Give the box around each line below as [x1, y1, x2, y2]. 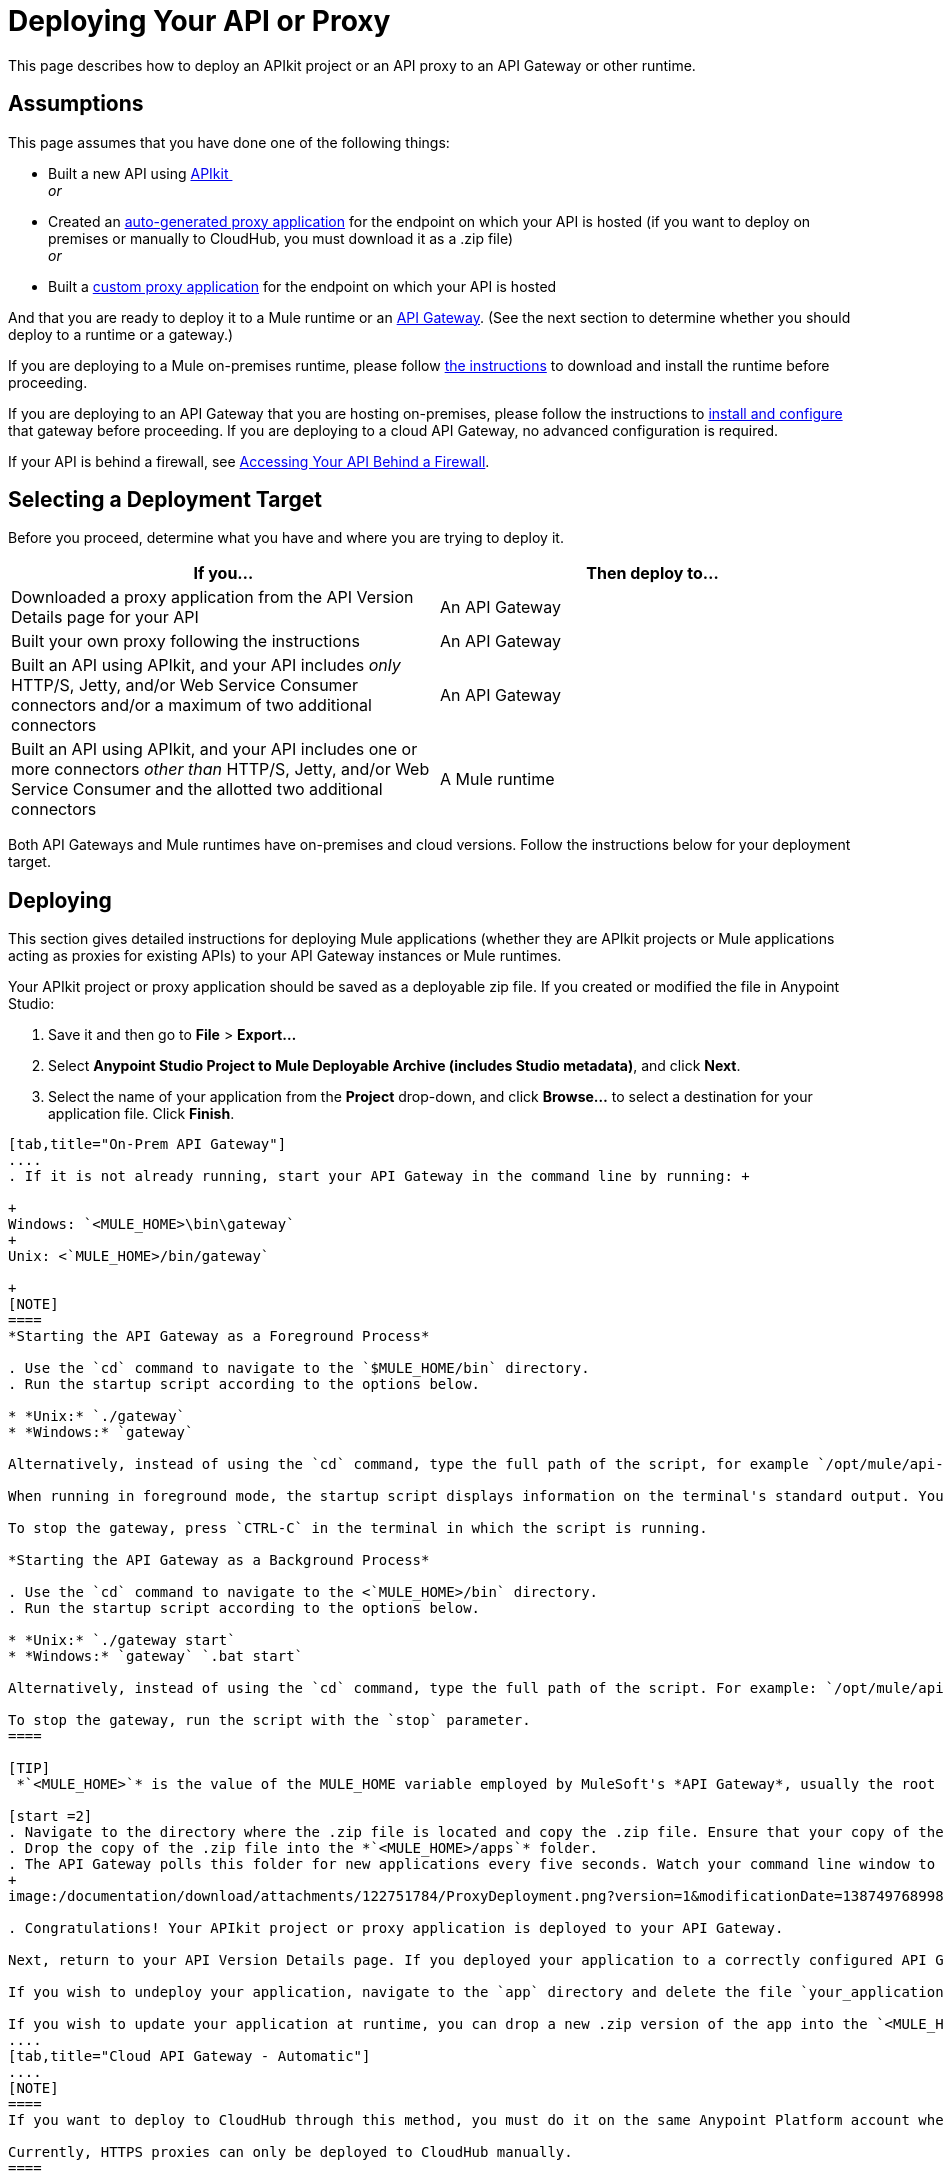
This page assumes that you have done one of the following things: [8, 133, 450, 151]
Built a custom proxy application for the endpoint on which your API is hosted [48, 277, 557, 295]
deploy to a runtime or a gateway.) [8, 325, 234, 343]
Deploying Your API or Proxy [8, 4, 391, 38]
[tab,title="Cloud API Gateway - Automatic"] [8, 2048, 371, 2065]
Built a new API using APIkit [48, 164, 229, 182]
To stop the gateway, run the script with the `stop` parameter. [8, 1712, 531, 1729]
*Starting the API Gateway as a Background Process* [8, 1552, 430, 1569]
